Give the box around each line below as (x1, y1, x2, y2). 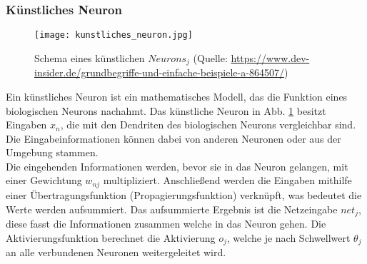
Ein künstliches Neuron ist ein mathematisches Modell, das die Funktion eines (6, 88, 348, 103)
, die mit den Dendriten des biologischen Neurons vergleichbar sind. (60, 117, 356, 132)
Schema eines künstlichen (34, 50, 145, 65)
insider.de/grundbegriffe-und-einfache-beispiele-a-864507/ (34, 65, 284, 80)
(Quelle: (193, 50, 228, 65)
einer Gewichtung (6, 173, 82, 188)
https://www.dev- (231, 50, 310, 65)
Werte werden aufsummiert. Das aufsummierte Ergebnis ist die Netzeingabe (6, 201, 338, 216)
